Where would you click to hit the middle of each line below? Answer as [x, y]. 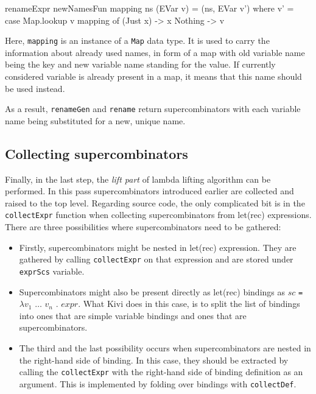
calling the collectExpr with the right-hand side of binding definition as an [161, 372]
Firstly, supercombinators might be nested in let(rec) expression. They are [158, 247]
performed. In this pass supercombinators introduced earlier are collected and [149, 191]
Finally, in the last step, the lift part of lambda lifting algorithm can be [138, 179]
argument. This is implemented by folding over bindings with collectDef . [158, 383]
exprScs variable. [52, 271]
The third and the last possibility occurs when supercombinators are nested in [165, 348]
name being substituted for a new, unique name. [95, 120]
